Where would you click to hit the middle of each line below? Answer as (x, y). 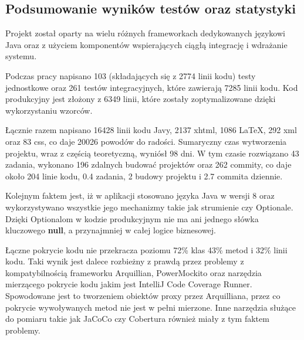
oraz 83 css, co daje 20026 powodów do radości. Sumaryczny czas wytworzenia (146, 141)
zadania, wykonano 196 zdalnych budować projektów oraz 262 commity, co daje (148, 164)
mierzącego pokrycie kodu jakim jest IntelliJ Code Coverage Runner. (129, 284)
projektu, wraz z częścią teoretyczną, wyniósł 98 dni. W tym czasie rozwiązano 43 (152, 153)
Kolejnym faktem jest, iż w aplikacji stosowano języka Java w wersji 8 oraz (140, 195)
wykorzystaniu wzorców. (49, 110)
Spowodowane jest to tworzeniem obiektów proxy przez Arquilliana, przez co (143, 296)
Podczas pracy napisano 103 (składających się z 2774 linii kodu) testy (131, 75)
